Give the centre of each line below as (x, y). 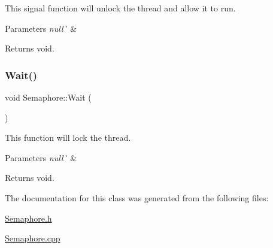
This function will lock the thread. (68, 137)
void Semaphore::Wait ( (48, 97)
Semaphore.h (28, 218)
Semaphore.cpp (33, 238)
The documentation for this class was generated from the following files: (137, 197)
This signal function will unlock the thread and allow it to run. (120, 8)
